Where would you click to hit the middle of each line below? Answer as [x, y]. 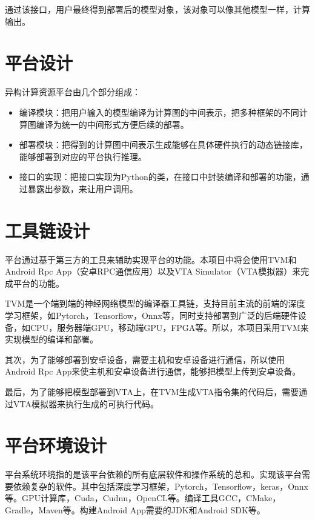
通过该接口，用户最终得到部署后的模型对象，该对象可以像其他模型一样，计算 [157, 9]
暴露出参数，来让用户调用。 [83, 188]
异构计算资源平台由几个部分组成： [73, 92]
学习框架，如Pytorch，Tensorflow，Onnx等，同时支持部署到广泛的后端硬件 [151, 315]
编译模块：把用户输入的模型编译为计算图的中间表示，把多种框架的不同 [159, 112]
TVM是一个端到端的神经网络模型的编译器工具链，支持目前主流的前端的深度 [155, 303]
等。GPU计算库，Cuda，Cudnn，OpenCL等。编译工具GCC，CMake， [143, 498]
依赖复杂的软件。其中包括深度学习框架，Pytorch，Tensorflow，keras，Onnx [161, 486]
